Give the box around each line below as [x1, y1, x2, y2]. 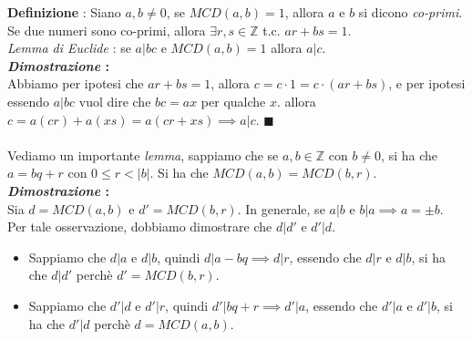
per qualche [200, 91, 266, 110]
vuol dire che [78, 91, 151, 110]
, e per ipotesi [388, 74, 466, 93]
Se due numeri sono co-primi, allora [7, 20, 206, 39]
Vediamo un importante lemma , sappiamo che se [7, 145, 279, 164]
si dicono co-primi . [358, 3, 463, 21]
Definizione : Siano [7, 3, 121, 21]
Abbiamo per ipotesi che [7, 74, 144, 93]
